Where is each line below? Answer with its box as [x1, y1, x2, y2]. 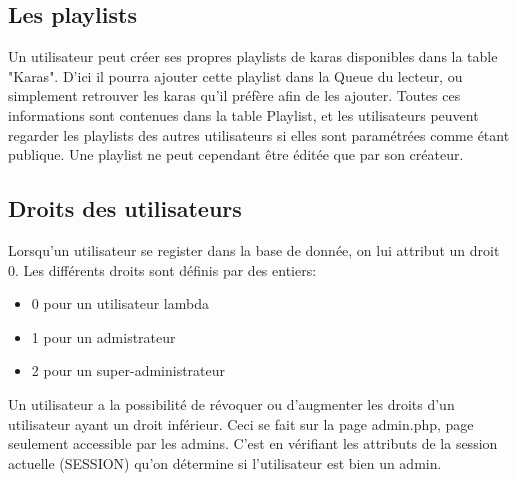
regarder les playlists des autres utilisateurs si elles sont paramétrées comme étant [8, 124, 510, 145]
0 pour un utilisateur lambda [31, 293, 209, 314]
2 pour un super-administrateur [31, 360, 226, 381]
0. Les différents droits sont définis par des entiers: [8, 259, 317, 280]
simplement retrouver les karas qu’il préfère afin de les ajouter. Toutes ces [8, 85, 461, 106]
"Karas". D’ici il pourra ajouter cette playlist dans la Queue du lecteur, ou [8, 65, 463, 86]
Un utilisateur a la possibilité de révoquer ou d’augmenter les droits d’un [8, 393, 455, 414]
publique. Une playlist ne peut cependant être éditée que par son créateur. [8, 144, 464, 165]
